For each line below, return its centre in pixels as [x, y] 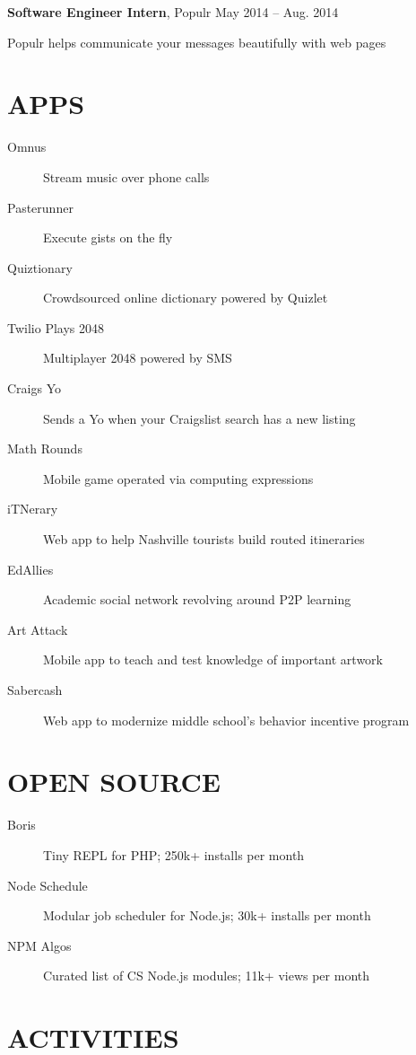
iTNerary [33, 509]
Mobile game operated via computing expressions [178, 478]
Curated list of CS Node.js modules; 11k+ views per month [206, 976]
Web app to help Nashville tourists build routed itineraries [204, 539]
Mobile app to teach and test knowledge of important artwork [213, 659]
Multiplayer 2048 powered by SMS [138, 358]
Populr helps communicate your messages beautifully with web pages [197, 42]
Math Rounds [45, 448]
